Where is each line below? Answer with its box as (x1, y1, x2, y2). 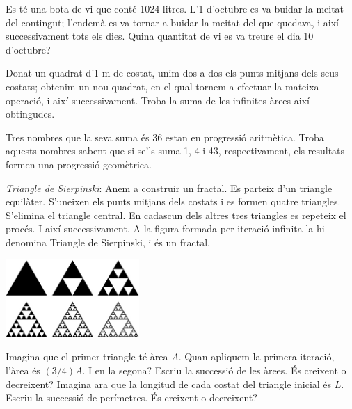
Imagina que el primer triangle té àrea (6, 349, 168, 364)
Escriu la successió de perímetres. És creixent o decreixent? (6, 390, 257, 405)
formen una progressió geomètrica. (6, 157, 152, 171)
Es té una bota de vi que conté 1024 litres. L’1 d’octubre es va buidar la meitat (6, 1, 344, 15)
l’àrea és (6, 363, 40, 378)
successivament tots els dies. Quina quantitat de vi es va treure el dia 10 (6, 29, 314, 43)
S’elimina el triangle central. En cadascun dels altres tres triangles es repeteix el (6, 207, 346, 222)
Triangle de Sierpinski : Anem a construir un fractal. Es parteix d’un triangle (6, 180, 333, 195)
